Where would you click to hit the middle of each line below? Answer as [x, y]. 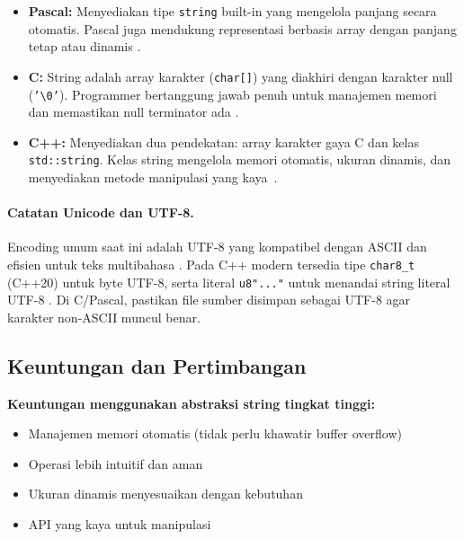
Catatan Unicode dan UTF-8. [101, 212]
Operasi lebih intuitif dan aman [116, 463]
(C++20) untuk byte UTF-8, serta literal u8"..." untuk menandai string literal [229, 282]
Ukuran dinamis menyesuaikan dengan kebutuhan [165, 494]
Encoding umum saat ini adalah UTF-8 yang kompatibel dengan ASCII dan [217, 247]
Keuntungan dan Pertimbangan [157, 365]
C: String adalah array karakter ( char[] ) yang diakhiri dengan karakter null [241, 76]
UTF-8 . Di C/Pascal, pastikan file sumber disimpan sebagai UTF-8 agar [209, 300]
